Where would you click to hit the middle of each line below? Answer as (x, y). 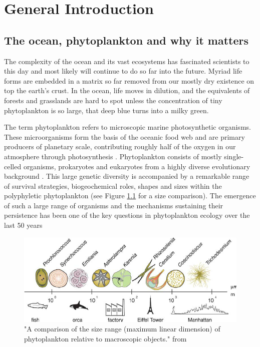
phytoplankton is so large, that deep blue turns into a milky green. (106, 110)
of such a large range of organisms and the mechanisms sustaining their (114, 205)
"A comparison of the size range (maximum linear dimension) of (122, 329)
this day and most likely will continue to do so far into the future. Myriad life (123, 71)
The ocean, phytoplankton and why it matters (126, 40)
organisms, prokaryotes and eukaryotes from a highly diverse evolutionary (137, 166)
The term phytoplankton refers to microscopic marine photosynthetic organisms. (127, 127)
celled (13, 166)
